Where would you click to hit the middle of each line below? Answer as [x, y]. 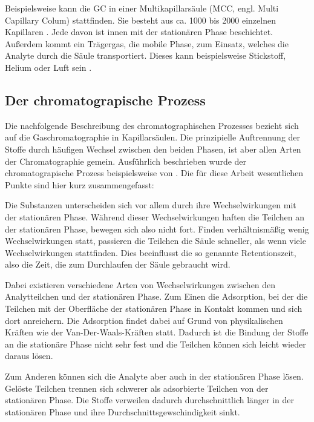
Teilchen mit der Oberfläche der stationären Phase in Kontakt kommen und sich [154, 308]
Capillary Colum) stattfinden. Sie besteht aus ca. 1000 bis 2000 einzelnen [140, 20]
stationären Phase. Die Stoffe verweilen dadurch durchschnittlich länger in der [150, 400]
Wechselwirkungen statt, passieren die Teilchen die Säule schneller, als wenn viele [155, 241]
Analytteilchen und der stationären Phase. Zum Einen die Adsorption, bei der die [156, 296]
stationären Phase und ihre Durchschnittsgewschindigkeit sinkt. [123, 411]
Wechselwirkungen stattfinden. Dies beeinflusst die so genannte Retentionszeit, [151, 252]
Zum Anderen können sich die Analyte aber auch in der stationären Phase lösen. [154, 376]
